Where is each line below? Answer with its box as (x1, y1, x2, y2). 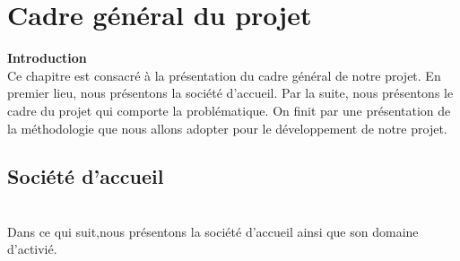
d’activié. (7, 239, 57, 258)
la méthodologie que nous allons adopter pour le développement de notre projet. (7, 118, 447, 137)
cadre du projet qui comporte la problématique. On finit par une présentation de (7, 100, 451, 119)
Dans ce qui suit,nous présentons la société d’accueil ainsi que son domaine (7, 222, 419, 240)
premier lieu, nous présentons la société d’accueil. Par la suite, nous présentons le (7, 83, 454, 102)
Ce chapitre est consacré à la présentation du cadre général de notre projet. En (7, 65, 441, 84)
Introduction (7, 48, 87, 67)
